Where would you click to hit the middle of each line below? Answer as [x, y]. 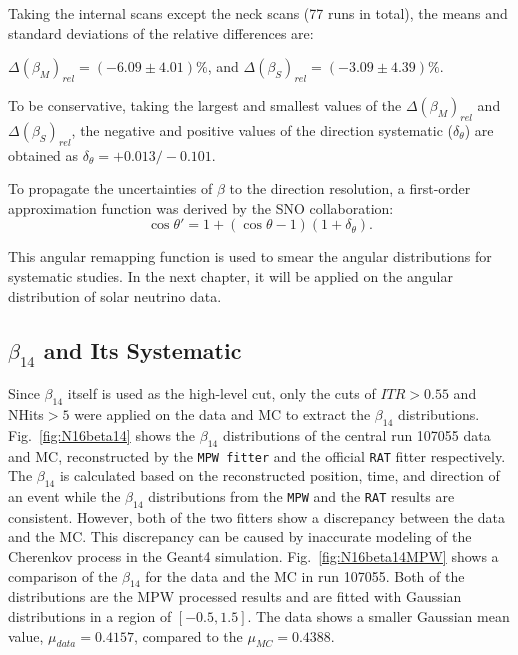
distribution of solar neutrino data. [115, 295]
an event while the [64, 495]
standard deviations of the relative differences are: [161, 32]
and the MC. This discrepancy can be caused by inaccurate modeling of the [240, 536]
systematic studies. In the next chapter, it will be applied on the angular [230, 275]
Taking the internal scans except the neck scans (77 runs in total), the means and [258, 13]
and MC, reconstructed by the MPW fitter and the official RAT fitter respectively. [257, 455]
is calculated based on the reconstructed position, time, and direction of [279, 475]
